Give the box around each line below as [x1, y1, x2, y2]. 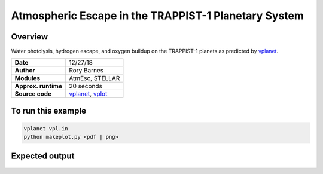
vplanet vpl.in [23, 126, 68, 132]
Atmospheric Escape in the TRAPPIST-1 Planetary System [11, 9, 304, 22]
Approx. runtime [14, 82, 63, 90]
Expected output [11, 151, 75, 161]
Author [14, 66, 35, 75]
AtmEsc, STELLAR [69, 74, 120, 83]
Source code [14, 90, 52, 98]
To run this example [11, 105, 87, 116]
